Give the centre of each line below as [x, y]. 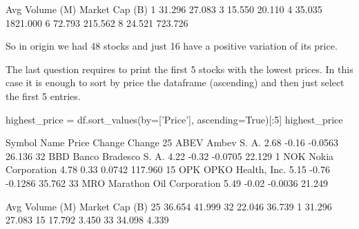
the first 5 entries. [43, 96]
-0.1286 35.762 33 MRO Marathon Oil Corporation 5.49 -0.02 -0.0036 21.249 [167, 182]
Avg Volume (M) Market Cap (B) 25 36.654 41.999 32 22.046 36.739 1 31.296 [169, 206]
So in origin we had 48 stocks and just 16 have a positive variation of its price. [172, 46]
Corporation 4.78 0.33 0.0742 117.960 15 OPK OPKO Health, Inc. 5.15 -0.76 [168, 169]
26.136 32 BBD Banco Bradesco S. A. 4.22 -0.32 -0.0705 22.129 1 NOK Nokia [170, 156]
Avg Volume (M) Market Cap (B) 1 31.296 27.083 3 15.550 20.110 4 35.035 [164, 9]
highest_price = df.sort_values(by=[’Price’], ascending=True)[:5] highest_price [174, 119]
